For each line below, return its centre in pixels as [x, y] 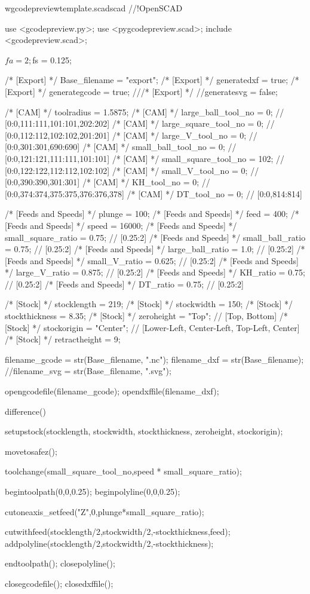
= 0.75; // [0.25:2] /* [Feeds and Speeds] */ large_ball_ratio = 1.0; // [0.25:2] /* [155, 249]
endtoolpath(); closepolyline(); [60, 563]
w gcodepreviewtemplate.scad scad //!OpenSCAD [94, 8]
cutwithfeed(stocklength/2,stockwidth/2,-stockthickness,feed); [118, 532]
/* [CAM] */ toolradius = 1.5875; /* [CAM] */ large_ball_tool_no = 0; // [145, 111]
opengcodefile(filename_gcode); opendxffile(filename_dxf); [112, 391]
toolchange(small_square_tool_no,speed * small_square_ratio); [123, 471]
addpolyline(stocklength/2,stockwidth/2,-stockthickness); [109, 543]
